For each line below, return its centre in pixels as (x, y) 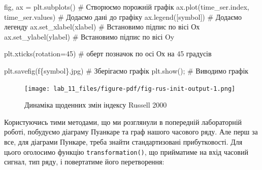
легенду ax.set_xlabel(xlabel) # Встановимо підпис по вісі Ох (102, 27)
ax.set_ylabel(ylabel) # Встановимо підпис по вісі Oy (89, 36)
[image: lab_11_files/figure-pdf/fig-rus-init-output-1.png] (130, 89)
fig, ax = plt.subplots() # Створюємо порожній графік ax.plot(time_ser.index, (127, 7)
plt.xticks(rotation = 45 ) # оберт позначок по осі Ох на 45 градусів (108, 54)
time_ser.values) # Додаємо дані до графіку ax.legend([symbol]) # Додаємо (123, 16)
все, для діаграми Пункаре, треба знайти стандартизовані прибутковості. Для (123, 142)
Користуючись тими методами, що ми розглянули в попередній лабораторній (123, 122)
